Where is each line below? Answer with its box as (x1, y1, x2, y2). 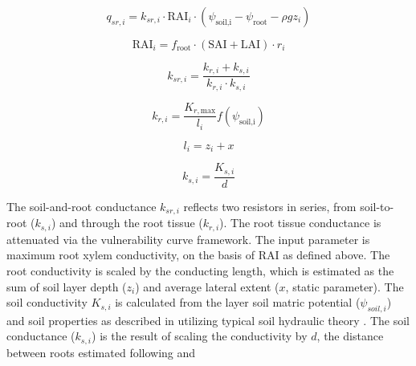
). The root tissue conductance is (219, 214, 381, 231)
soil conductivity (6, 294, 88, 311)
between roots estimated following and (6, 344, 196, 360)
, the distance (316, 327, 384, 344)
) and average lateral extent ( (135, 278, 279, 295)
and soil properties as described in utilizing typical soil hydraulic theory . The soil (6, 311, 410, 328)
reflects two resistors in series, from (183, 197, 357, 214)
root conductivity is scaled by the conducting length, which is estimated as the (6, 262, 394, 279)
